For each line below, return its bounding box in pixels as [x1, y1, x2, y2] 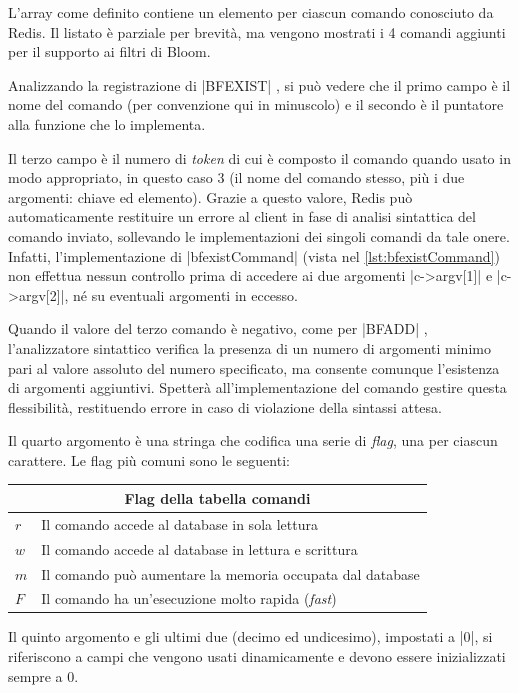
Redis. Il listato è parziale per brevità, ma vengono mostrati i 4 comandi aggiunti [8, 21, 506, 42]
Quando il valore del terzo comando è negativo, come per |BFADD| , [8, 318, 428, 339]
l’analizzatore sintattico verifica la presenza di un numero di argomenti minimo [8, 337, 491, 358]
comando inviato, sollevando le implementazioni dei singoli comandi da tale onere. [8, 225, 510, 246]
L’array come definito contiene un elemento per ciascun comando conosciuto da [8, 2, 494, 22]
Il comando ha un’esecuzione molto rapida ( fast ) [41, 588, 337, 609]
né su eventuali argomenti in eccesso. [73, 284, 299, 305]
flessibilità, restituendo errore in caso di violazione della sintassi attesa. [8, 396, 442, 417]
